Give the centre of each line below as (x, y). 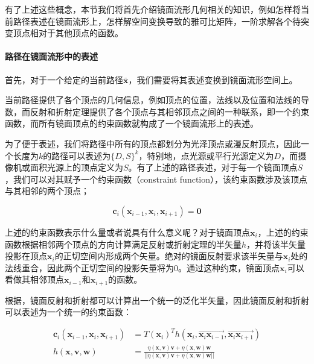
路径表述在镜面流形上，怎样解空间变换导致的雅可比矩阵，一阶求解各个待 (157, 21)
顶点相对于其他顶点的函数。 (68, 33)
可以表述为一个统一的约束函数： (68, 312)
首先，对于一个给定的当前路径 (64, 79)
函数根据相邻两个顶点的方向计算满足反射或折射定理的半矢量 (123, 244)
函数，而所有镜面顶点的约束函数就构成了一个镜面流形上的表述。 (132, 123)
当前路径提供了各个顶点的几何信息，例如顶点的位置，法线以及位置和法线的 (153, 100)
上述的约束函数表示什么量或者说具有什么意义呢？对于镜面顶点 (127, 232)
